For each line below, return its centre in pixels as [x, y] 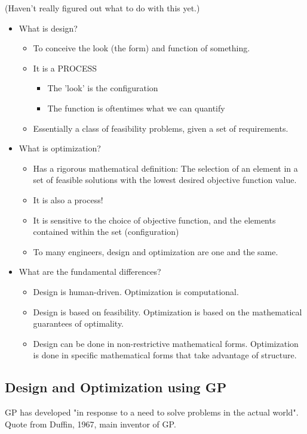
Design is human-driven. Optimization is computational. [136, 291]
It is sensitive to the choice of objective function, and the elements [154, 220]
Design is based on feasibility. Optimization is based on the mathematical [168, 311]
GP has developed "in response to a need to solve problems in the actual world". [152, 412]
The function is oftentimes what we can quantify [136, 108]
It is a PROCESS [65, 68]
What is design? [48, 28]
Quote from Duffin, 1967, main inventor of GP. [90, 424]
